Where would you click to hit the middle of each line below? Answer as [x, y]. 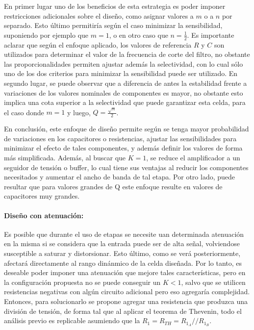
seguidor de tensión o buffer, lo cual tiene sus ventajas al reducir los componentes [126, 167]
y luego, [79, 112]
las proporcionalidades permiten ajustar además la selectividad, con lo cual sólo [124, 63]
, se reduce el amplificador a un [193, 158]
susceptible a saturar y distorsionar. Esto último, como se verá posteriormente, [122, 253]
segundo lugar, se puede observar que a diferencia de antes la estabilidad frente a [126, 83]
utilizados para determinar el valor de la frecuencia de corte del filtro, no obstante [127, 54]
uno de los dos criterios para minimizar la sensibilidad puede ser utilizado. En [121, 73]
